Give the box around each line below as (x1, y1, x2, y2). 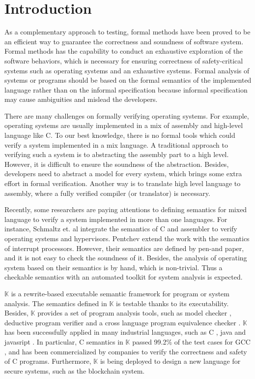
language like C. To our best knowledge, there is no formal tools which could (4, 130, 235, 140)
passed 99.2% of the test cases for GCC (132, 336, 251, 347)
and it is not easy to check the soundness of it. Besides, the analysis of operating (4, 253, 247, 263)
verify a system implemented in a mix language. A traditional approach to (4, 139, 228, 150)
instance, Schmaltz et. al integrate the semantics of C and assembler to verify (4, 223, 237, 234)
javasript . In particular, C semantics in (4, 336, 123, 347)
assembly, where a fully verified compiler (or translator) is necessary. (4, 188, 210, 198)
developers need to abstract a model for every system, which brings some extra (4, 168, 242, 179)
